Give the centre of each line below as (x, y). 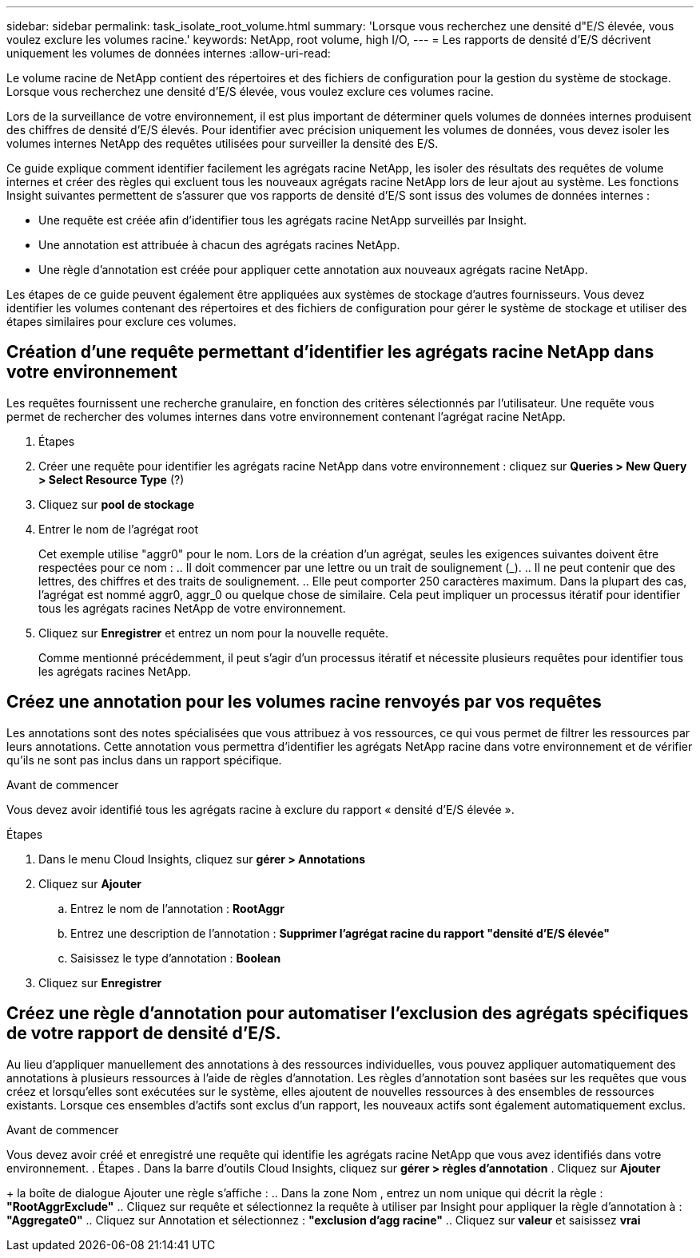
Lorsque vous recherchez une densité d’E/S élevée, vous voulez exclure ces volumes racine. (250, 91)
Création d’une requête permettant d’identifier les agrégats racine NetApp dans (330, 352)
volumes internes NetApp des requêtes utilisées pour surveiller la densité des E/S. (223, 143)
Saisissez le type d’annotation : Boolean (176, 958)
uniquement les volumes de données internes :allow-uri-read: (169, 53)
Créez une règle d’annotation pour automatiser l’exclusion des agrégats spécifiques (348, 1014)
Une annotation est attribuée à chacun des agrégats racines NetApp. (219, 245)
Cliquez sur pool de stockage (117, 504)
